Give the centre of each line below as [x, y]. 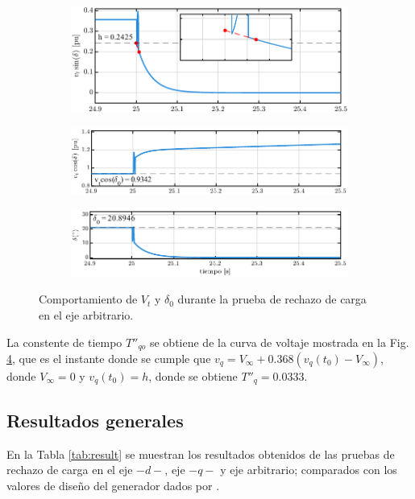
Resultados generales [95, 420]
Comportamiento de [88, 299]
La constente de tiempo [64, 342]
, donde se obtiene [193, 375]
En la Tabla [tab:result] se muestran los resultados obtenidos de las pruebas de [201, 454]
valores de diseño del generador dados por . [113, 485]
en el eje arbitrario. [86, 314]
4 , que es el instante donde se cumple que [109, 358]
